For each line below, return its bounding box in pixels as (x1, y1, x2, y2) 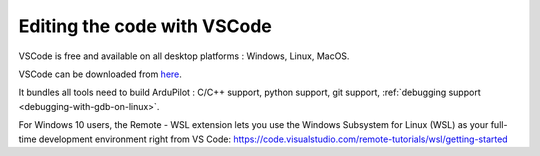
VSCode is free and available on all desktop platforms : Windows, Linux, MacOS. (18, 50, 350, 62)
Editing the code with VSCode (18, 15, 272, 37)
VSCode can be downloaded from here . (18, 68, 182, 80)
